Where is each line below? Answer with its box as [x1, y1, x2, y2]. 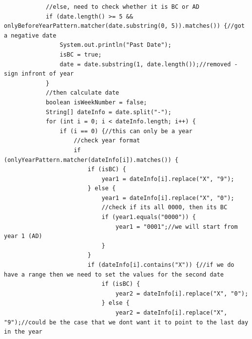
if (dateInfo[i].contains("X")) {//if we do [87, 261, 234, 269]
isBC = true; [59, 51, 102, 58]
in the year [4, 328, 42, 336]
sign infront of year [4, 70, 74, 78]
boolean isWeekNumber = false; [45, 99, 147, 106]
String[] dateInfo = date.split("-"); [45, 108, 172, 116]
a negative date [4, 32, 57, 39]
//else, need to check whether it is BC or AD [45, 3, 199, 10]
